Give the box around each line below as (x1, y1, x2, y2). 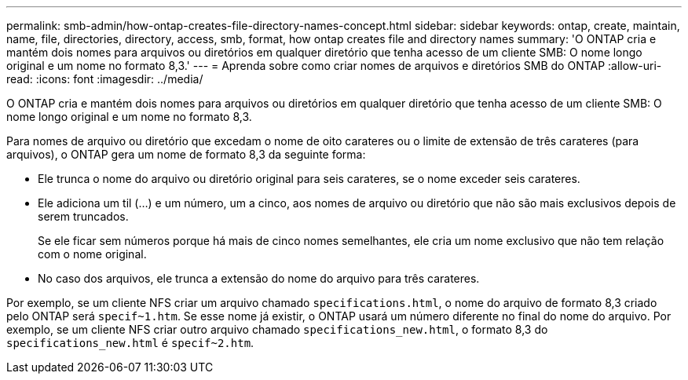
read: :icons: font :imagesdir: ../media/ (6, 72, 203, 86)
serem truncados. (38, 210, 129, 223)
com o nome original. (38, 247, 147, 261)
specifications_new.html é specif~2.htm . (6, 336, 254, 349)
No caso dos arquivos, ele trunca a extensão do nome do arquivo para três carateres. (38, 272, 480, 285)
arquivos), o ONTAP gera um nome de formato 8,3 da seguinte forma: (6, 148, 366, 161)
